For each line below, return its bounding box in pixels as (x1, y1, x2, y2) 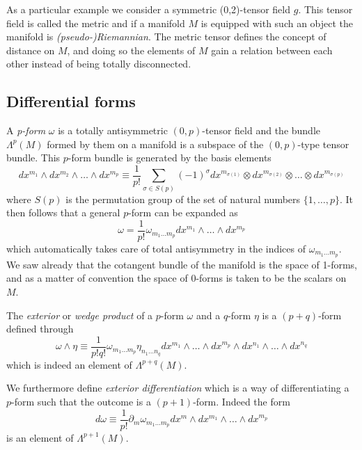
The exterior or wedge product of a (6, 307, 153, 322)
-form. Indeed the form (193, 394, 290, 409)
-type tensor (297, 136, 349, 151)
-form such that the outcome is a (11, 394, 151, 409)
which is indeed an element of (6, 357, 132, 371)
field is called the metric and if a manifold (6, 15, 185, 30)
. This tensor (298, 2, 353, 16)
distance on (6, 42, 55, 57)
